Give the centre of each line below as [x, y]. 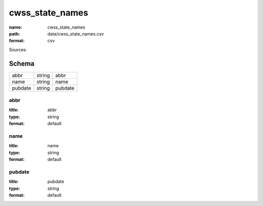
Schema [22, 63]
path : [15, 34]
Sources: [18, 50]
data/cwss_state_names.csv [76, 34]
